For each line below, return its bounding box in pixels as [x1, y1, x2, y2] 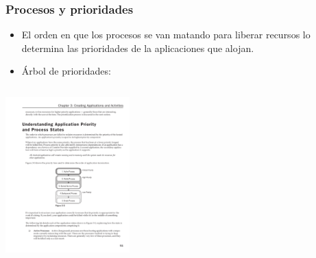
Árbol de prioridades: [21, 64, 111, 78]
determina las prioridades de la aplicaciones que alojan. [21, 40, 254, 55]
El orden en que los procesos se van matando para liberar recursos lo [21, 27, 311, 42]
